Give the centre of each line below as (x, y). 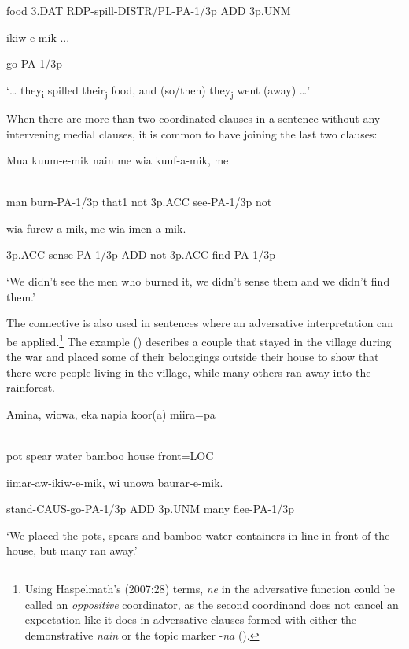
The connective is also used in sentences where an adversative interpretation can (200, 323)
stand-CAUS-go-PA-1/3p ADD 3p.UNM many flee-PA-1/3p (151, 509)
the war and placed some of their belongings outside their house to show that (193, 357)
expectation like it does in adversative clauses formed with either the (190, 619)
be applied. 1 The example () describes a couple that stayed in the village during (199, 340)
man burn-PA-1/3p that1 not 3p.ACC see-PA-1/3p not (139, 202)
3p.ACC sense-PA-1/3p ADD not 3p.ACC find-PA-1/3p (141, 254)
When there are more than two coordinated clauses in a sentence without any (193, 118)
